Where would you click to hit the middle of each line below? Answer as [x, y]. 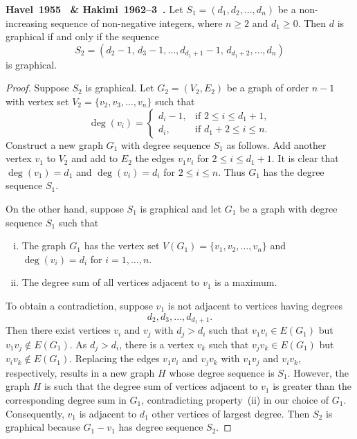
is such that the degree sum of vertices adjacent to [151, 386]
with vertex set [37, 101]
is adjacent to [108, 413]
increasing [27, 23]
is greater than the [312, 386]
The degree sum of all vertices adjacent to [111, 282]
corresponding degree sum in [66, 399]
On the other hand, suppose [65, 208]
